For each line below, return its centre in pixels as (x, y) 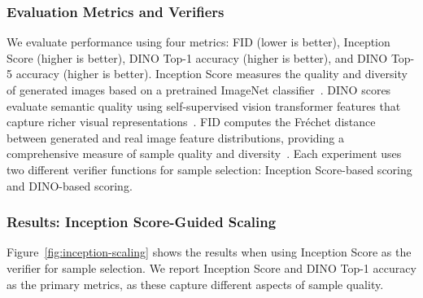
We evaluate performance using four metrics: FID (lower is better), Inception (198, 42)
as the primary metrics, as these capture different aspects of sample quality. (195, 284)
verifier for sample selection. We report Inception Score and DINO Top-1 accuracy (211, 267)
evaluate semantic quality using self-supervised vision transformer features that (204, 105)
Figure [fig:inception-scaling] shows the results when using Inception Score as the (209, 252)
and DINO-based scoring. (70, 185)
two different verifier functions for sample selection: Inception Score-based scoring (209, 169)
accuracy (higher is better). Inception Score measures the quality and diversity (211, 74)
